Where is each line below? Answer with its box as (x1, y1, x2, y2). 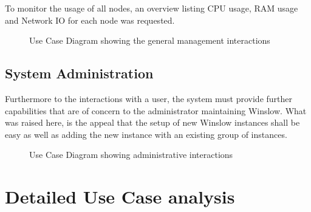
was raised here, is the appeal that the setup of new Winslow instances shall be (5, 116, 300, 129)
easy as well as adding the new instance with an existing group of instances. (5, 128, 287, 140)
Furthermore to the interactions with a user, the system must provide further (5, 92, 293, 104)
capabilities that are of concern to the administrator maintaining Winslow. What (5, 104, 307, 117)
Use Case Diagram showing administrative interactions (29, 148, 233, 161)
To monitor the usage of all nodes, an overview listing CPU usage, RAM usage (5, 2, 298, 14)
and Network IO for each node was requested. (5, 13, 175, 26)
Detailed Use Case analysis (5, 184, 235, 209)
